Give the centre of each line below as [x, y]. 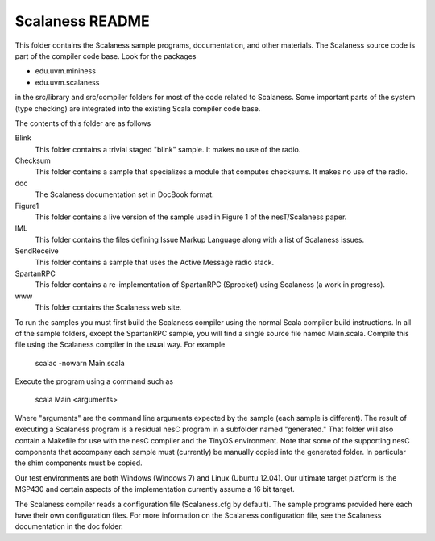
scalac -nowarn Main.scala [80, 363]
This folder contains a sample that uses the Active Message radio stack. [154, 262]
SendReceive [37, 251]
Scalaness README [82, 21]
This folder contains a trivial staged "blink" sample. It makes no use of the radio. [168, 149]
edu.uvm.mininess [66, 71]
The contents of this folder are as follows [83, 123]
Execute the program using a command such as [94, 381]
